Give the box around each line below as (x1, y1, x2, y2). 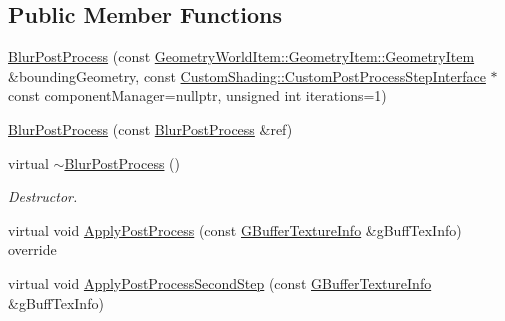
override (8, 239, 57, 260)
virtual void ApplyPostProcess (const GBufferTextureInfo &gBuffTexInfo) (8, 219, 462, 240)
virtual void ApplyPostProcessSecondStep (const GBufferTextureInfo (8, 272, 432, 293)
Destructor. (8, 186, 78, 207)
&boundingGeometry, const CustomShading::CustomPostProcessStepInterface (8, 65, 486, 86)
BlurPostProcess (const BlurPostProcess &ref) (8, 118, 293, 139)
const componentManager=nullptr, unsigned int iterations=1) (8, 85, 387, 106)
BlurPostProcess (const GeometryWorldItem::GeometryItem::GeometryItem (8, 46, 475, 67)
